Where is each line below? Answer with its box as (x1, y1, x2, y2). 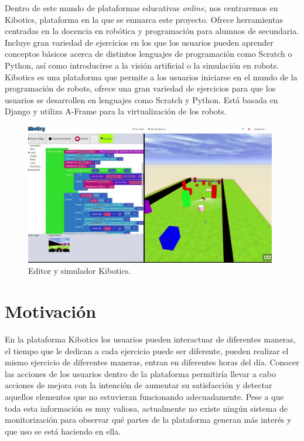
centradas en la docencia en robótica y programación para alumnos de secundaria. (5, 25, 299, 37)
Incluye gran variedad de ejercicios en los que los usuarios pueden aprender (5, 36, 274, 48)
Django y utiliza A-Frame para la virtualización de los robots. (5, 105, 227, 117)
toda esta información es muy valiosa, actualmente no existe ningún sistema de (5, 402, 288, 414)
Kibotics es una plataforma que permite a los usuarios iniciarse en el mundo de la (5, 70, 298, 83)
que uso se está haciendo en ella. (5, 425, 121, 437)
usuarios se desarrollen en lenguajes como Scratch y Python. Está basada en (5, 93, 278, 106)
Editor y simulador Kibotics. (28, 264, 131, 277)
